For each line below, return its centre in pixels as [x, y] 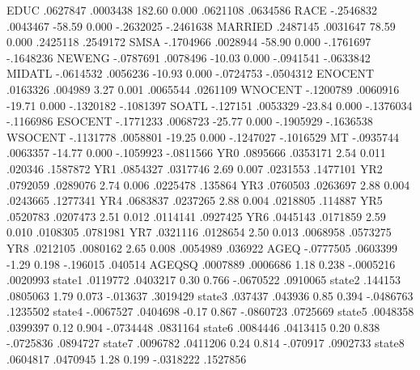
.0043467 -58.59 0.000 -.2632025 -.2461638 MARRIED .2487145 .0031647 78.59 [201, 26]
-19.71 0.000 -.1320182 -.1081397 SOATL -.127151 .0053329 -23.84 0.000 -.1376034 [210, 105]
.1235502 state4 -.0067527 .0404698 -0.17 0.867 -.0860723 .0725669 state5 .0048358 [210, 311]
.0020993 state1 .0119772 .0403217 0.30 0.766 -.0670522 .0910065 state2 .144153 [204, 280]
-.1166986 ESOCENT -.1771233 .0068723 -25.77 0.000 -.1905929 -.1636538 [190, 121]
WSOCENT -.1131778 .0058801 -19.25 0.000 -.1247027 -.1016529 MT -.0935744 [203, 136]
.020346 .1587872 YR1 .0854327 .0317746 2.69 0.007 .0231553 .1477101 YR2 [195, 168]
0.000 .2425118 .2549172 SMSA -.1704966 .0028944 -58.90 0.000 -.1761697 [189, 42]
